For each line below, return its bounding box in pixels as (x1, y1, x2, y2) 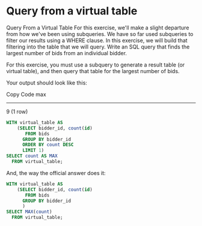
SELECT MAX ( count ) (6, 209, 52, 215)
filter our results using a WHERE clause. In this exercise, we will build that (6, 37, 188, 44)
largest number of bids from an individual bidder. (6, 49, 127, 56)
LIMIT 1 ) (22, 147, 44, 153)
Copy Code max (6, 91, 46, 98)
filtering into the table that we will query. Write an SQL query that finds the (6, 43, 190, 50)
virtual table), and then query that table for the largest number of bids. (6, 67, 180, 74)
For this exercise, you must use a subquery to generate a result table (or (6, 61, 185, 68)
